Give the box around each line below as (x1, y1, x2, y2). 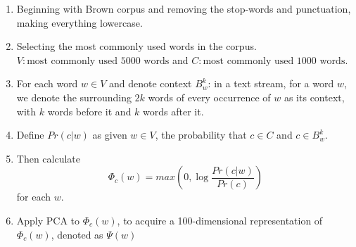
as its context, (284, 89, 345, 104)
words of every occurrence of (148, 89, 271, 104)
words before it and (47, 103, 132, 118)
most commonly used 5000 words (27, 56, 170, 66)
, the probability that (155, 127, 247, 142)
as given (92, 127, 127, 142)
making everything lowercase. (16, 15, 143, 30)
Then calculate (16, 151, 81, 165)
